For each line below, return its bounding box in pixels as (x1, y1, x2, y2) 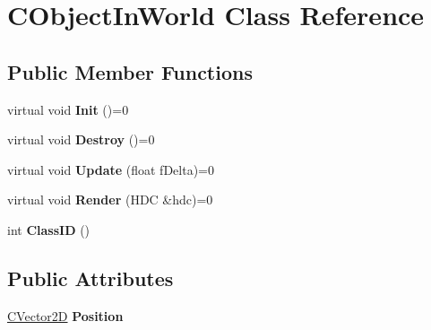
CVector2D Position (7, 306, 124, 325)
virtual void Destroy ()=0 (7, 130, 155, 149)
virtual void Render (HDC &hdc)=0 (7, 190, 213, 209)
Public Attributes (7, 264, 174, 291)
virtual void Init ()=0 (7, 100, 129, 118)
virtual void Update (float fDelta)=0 (7, 160, 214, 178)
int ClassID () (7, 220, 91, 239)
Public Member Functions (7, 57, 253, 85)
